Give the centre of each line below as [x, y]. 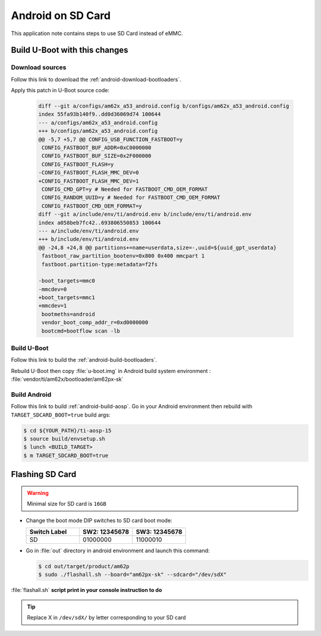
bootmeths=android [68, 314]
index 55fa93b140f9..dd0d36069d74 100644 [100, 114]
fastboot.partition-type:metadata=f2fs [100, 264]
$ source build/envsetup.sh [64, 439]
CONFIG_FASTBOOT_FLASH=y [78, 164]
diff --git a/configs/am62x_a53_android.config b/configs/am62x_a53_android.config [164, 106]
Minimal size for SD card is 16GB [67, 504]
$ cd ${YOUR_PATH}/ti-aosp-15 [67, 430]
